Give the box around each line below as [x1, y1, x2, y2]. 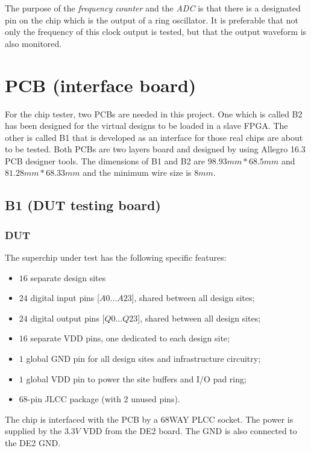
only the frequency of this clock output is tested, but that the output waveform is [5, 25, 307, 38]
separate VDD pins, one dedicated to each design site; [30, 332, 230, 344]
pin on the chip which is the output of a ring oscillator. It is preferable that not [5, 13, 298, 26]
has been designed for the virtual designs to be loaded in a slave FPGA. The [5, 119, 288, 132]
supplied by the [5, 425, 62, 437]
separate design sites [30, 271, 106, 284]
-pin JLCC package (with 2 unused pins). [27, 393, 180, 405]
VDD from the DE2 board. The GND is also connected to [83, 425, 297, 437]
